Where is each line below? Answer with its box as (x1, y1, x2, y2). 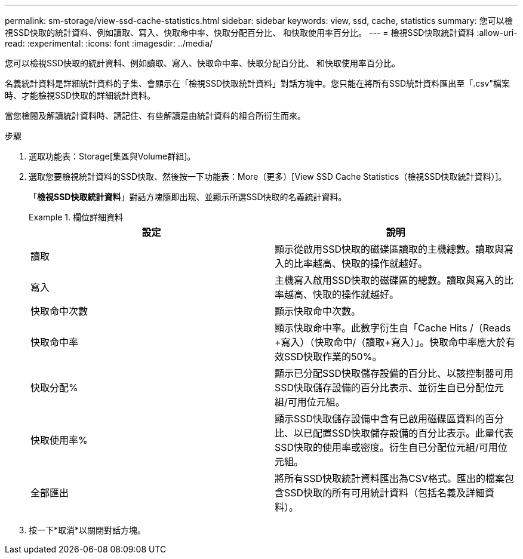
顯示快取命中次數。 (275, 305, 361, 317)
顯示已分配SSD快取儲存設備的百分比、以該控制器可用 (275, 367, 514, 379)
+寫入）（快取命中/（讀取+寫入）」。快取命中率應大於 (275, 336, 506, 348)
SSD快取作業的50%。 (284, 351, 382, 363)
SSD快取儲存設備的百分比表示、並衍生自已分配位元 (275, 382, 504, 394)
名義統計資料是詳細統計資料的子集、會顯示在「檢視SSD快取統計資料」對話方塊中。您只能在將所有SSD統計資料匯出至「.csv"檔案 (5, 78, 510, 88)
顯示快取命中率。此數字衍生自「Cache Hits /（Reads (275, 322, 511, 334)
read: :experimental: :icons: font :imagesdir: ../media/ (5, 38, 213, 48)
